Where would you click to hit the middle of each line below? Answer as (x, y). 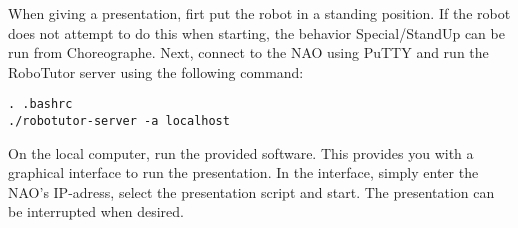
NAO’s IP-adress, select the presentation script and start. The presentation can (251, 191)
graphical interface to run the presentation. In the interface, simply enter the (243, 172)
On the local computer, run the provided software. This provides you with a (241, 152)
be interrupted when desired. (96, 211)
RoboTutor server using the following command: (156, 71)
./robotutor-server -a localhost (119, 121)
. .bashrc (40, 104)
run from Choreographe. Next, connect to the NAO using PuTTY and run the (248, 52)
